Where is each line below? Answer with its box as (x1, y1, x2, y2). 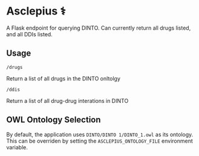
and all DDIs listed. (6, 30, 53, 37)
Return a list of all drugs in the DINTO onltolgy (6, 74, 121, 82)
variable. (6, 143, 28, 151)
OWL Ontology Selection (6, 115, 101, 125)
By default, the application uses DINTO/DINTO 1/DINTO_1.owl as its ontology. (6, 131, 194, 138)
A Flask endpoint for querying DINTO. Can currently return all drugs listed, (6, 24, 191, 31)
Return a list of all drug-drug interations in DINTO (6, 97, 129, 104)
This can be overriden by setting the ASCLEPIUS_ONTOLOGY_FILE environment (6, 137, 194, 145)
